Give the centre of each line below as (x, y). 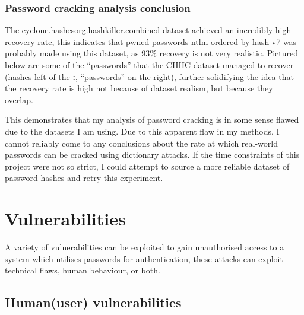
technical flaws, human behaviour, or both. (83, 270)
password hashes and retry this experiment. (84, 178)
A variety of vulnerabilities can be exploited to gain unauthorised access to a (145, 247)
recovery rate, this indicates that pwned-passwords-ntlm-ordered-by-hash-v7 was (151, 41)
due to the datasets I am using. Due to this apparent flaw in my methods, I (142, 131)
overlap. (19, 99)
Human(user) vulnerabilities (93, 302)
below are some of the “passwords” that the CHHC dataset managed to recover (149, 65)
